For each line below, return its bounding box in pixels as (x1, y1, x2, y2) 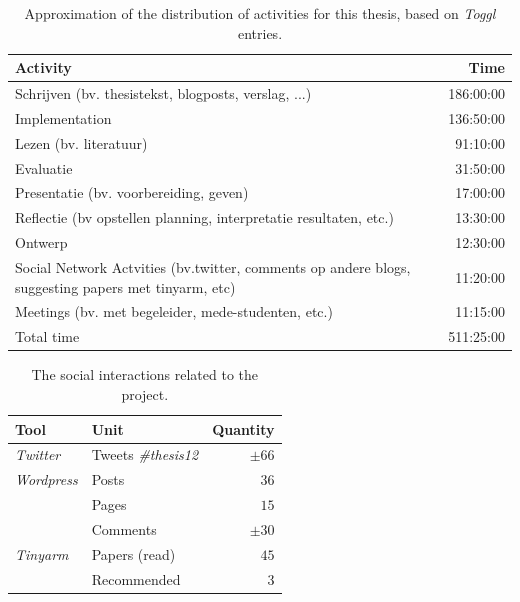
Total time (15, 326, 80, 347)
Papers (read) (91, 543, 176, 564)
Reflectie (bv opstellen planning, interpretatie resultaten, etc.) (15, 207, 394, 228)
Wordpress (15, 469, 78, 490)
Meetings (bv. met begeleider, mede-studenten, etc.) (15, 301, 333, 322)
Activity (15, 57, 72, 78)
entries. (237, 22, 283, 43)
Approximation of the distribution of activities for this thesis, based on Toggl (24, 3, 496, 23)
